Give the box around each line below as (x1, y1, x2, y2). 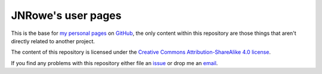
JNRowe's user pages (11, 9, 122, 22)
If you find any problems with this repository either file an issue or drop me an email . (11, 59, 218, 66)
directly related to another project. (11, 37, 95, 44)
